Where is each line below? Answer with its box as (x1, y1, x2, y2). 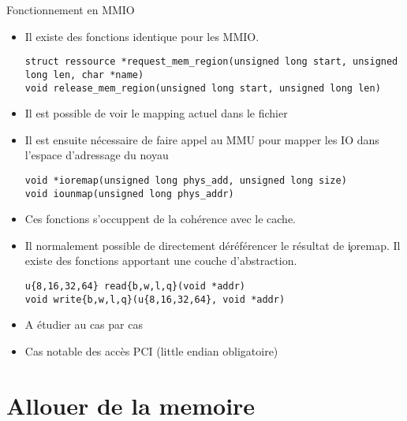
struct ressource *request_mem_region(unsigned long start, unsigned (24, 56, 398, 68)
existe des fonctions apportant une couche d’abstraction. (24, 252, 297, 269)
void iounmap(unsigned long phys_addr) (24, 188, 234, 199)
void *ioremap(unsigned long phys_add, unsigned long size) (24, 174, 347, 186)
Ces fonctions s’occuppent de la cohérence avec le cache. (24, 210, 296, 227)
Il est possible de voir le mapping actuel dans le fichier (24, 105, 288, 121)
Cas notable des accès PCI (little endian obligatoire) (24, 342, 278, 359)
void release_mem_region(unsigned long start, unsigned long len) (24, 82, 381, 94)
